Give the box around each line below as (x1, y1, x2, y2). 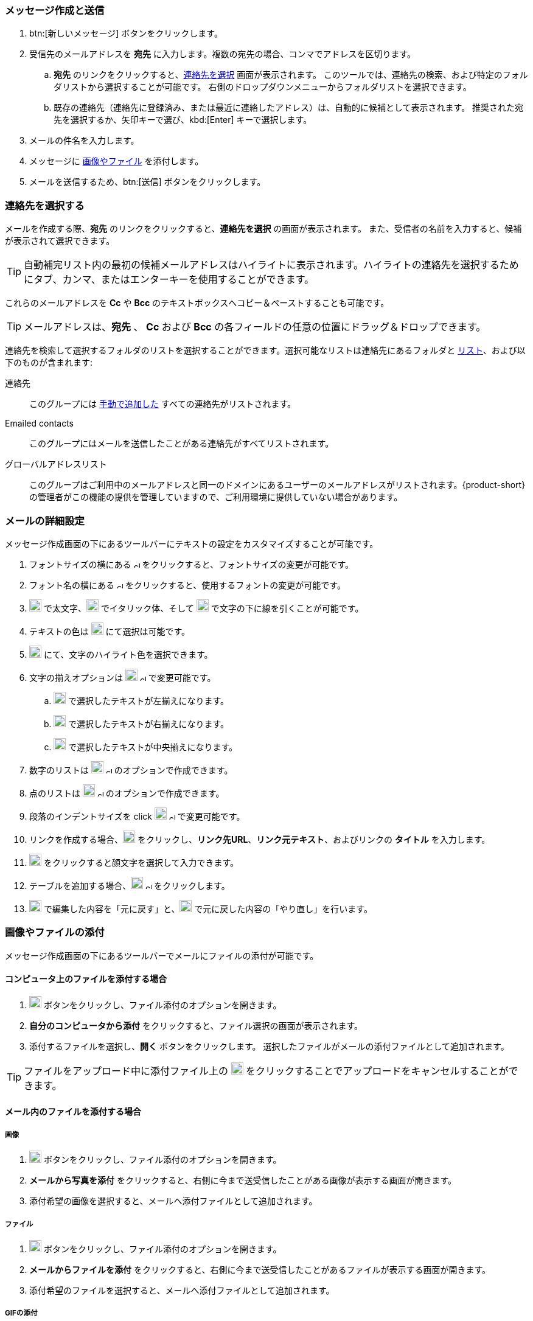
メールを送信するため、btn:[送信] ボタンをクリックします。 (29, 176, 266, 187)
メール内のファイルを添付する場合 (5, 1106, 141, 1117)
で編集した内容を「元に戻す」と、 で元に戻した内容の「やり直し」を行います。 (43, 903, 372, 914)
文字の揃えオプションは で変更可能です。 (29, 672, 216, 683)
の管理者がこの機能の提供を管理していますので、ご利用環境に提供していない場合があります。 (29, 492, 403, 503)
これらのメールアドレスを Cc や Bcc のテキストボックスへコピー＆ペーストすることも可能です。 (5, 298, 389, 308)
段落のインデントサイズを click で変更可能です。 (29, 810, 245, 821)
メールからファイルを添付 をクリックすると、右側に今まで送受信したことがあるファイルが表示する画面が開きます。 (29, 1264, 490, 1275)
